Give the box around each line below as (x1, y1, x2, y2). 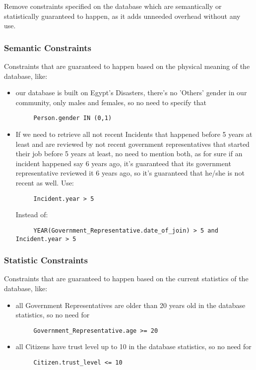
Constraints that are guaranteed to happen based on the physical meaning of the (4, 61, 250, 71)
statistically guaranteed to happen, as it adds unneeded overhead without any (4, 10, 241, 21)
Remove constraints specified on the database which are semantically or (4, 1, 222, 11)
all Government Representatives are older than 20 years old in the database (15, 300, 246, 310)
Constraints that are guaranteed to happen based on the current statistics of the (4, 273, 249, 284)
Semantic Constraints (4, 41, 91, 54)
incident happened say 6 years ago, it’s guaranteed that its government (15, 158, 231, 168)
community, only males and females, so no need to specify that (15, 97, 206, 107)
